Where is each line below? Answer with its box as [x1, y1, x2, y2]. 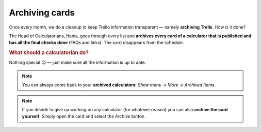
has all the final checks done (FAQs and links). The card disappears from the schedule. [9, 40, 184, 45]
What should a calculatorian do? [9, 49, 89, 56]
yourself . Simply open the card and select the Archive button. [22, 114, 146, 119]
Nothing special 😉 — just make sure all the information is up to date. [9, 59, 147, 65]
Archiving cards [9, 7, 75, 18]
